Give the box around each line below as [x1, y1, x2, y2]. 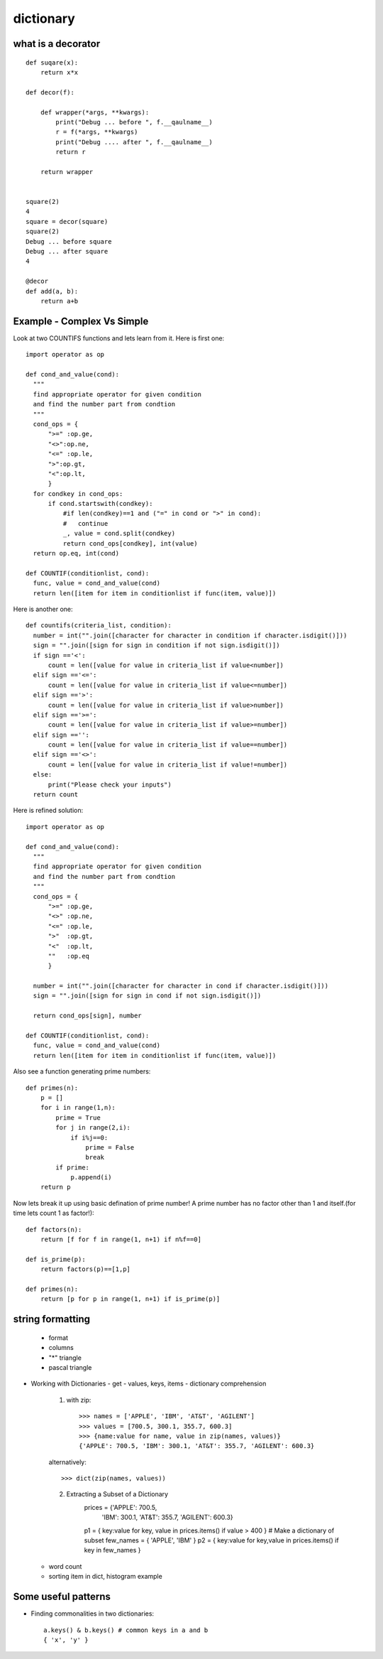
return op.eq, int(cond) [33, 549, 120, 558]
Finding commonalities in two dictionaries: [30, 1609, 155, 1618]
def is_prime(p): [26, 1255, 86, 1263]
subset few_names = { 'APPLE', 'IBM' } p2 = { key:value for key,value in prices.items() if [84, 1536, 340, 1545]
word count [48, 1562, 82, 1570]
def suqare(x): [26, 58, 79, 67]
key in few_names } [84, 1546, 141, 1555]
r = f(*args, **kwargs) [55, 128, 138, 136]
